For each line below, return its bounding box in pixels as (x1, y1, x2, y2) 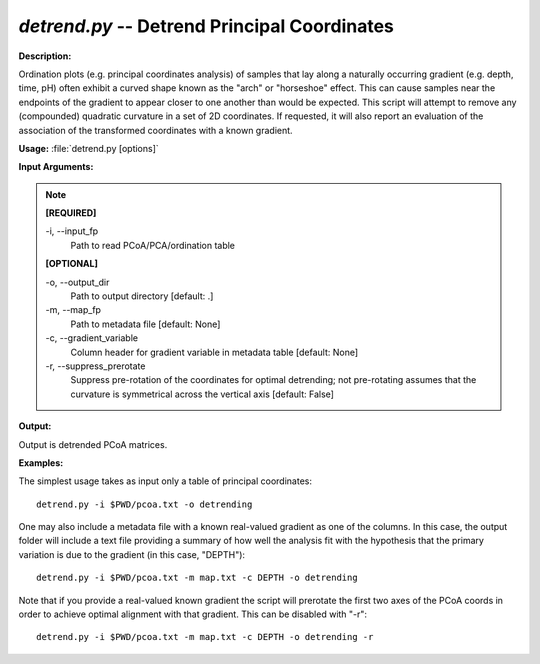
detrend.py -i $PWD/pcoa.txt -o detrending (36, 498, 253, 510)
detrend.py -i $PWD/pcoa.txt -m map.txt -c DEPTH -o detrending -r (36, 631, 374, 643)
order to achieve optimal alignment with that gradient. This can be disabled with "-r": (18, 608, 368, 620)
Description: (18, 50, 72, 62)
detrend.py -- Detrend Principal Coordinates (18, 15, 395, 37)
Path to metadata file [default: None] (70, 318, 221, 330)
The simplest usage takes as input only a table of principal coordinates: (18, 475, 312, 487)
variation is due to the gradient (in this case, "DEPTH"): (18, 548, 245, 560)
